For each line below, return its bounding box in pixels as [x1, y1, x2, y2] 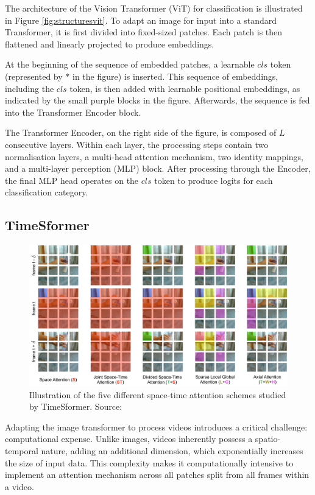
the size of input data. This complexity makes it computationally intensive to [5, 456, 294, 469]
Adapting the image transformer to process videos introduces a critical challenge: [5, 420, 308, 433]
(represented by [5, 69, 63, 82]
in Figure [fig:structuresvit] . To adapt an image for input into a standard [5, 13, 277, 26]
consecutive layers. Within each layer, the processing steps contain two [5, 138, 269, 150]
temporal [5, 444, 38, 457]
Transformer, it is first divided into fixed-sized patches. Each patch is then [5, 26, 283, 38]
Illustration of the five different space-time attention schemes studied [29, 388, 286, 401]
